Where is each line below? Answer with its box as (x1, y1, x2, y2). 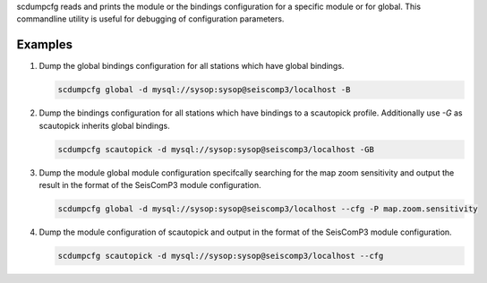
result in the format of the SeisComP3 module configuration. (38, 180, 261, 191)
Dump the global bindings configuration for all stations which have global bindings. (38, 61, 345, 72)
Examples (16, 37, 73, 53)
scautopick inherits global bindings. (38, 120, 170, 131)
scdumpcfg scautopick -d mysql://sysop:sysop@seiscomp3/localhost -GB (57, 144, 375, 154)
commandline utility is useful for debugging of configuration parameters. (16, 13, 285, 24)
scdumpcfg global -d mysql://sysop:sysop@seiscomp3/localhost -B (57, 85, 351, 95)
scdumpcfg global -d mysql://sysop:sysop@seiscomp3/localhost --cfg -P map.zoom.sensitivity (57, 204, 478, 214)
